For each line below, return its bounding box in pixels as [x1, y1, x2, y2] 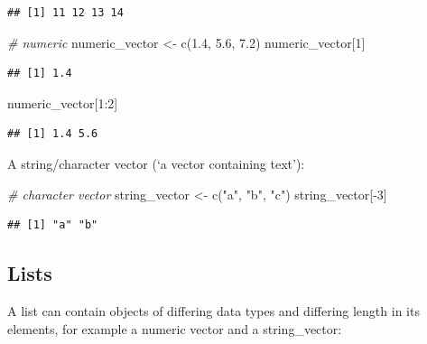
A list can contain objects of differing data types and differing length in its [7, 301, 420, 320]
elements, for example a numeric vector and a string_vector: [7, 319, 342, 338]
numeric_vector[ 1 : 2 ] [7, 93, 118, 112]
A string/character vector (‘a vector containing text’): [7, 153, 305, 172]
